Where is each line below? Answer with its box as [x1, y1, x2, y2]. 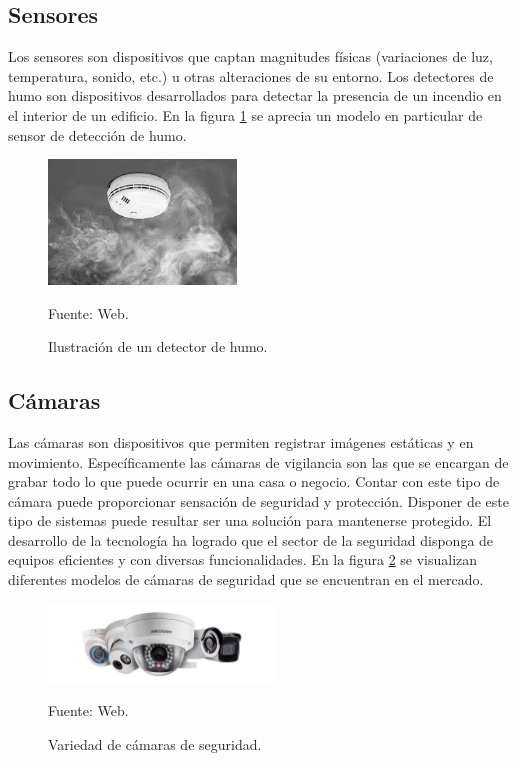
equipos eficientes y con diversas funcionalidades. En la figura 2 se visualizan [8, 549, 478, 570]
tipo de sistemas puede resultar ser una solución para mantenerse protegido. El [8, 510, 492, 531]
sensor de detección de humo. [8, 124, 187, 145]
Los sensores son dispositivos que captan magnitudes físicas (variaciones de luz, [8, 46, 493, 67]
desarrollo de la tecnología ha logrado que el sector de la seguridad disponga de [8, 529, 494, 550]
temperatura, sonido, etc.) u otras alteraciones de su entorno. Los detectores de [8, 65, 494, 86]
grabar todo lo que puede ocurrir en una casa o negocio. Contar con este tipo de [8, 471, 500, 492]
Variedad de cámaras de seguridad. [48, 733, 262, 754]
